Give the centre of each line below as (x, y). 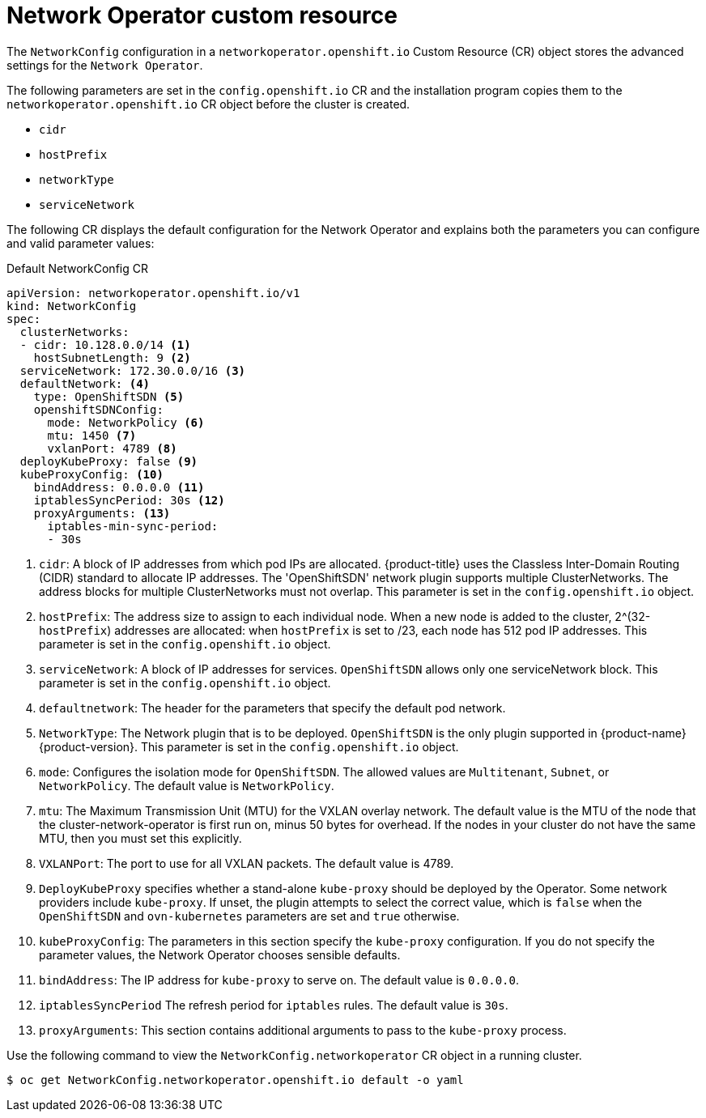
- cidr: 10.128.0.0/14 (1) (105, 344)
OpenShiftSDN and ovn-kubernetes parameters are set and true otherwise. (249, 916)
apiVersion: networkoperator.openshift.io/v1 (153, 293)
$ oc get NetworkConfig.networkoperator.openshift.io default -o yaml (235, 1080)
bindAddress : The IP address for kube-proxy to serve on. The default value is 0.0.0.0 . (279, 980)
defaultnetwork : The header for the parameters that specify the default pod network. (272, 708)
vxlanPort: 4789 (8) (112, 448)
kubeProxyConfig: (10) (91, 474)
